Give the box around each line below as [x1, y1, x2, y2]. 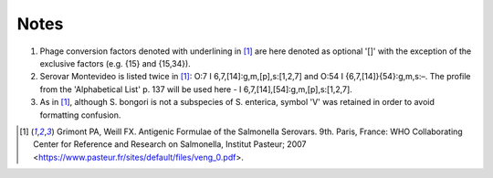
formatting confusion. [39, 110, 121, 120]
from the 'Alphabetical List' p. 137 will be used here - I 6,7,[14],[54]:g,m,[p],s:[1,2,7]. [39, 83, 353, 95]
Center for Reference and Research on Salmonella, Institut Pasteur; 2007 [33, 139, 307, 150]
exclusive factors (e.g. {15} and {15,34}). [39, 58, 191, 68]
